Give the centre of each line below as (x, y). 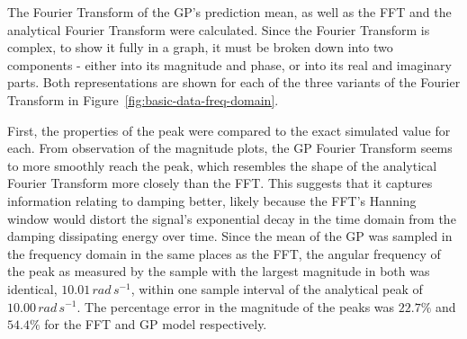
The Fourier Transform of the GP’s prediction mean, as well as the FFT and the (229, 12)
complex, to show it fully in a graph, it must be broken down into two (200, 47)
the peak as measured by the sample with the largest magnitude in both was (219, 271)
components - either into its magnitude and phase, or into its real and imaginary (229, 64)
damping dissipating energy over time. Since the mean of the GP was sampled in (230, 236)
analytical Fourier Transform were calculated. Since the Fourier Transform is (219, 29)
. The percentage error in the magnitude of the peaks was (236, 306)
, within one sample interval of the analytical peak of (277, 288)
